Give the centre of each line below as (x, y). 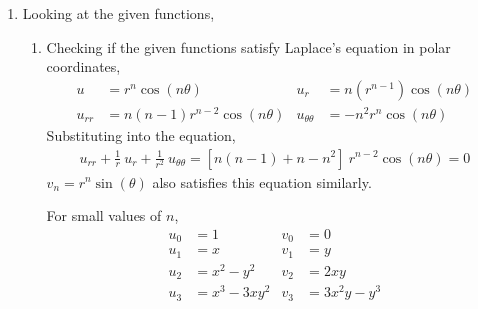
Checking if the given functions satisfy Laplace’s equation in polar (248, 46)
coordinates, (83, 66)
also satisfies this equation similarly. (262, 181)
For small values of (104, 215)
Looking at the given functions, (118, 13)
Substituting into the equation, (141, 134)
